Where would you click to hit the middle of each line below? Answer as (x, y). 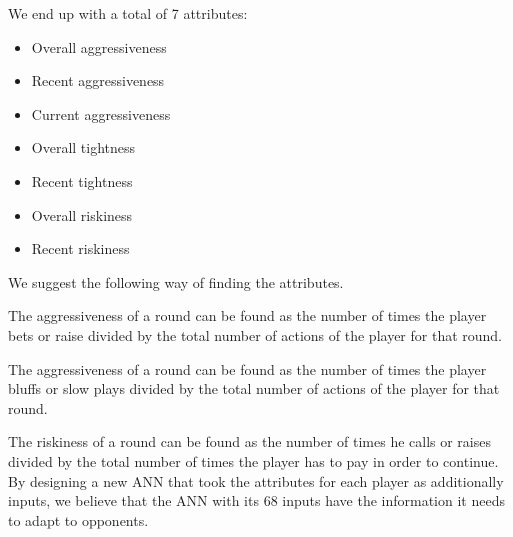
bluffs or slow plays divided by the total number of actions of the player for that (254, 388)
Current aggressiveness (101, 113)
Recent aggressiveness (98, 80)
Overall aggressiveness (99, 46)
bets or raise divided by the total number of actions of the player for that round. (255, 334)
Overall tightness (83, 147)
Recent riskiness (80, 248)
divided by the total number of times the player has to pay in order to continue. (253, 460)
